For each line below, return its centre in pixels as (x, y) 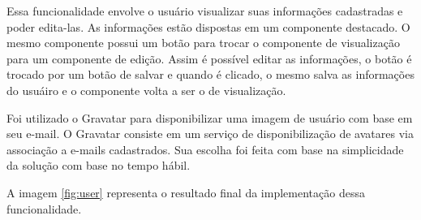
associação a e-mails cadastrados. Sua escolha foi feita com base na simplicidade (205, 149)
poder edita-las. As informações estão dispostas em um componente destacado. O (208, 26)
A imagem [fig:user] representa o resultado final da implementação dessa (186, 192)
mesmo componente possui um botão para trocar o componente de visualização (203, 43)
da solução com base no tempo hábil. (99, 165)
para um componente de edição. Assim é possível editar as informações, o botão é (209, 58)
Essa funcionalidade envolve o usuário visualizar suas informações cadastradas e (205, 11)
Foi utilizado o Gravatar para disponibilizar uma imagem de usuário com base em (210, 117)
